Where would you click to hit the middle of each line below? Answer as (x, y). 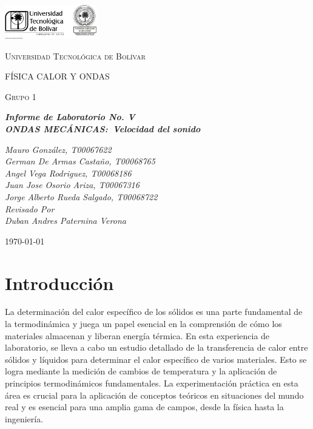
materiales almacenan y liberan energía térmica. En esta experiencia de (137, 335)
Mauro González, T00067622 (58, 149)
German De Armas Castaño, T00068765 (80, 161)
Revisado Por (30, 208)
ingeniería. (24, 418)
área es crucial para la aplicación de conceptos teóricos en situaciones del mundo (154, 395)
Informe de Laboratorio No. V (70, 117)
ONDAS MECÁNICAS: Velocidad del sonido (103, 128)
